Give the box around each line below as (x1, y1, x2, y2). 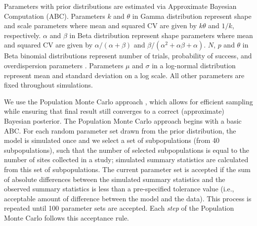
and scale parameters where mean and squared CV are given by (4, 20, 197, 31)
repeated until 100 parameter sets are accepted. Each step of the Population (4, 203, 234, 213)
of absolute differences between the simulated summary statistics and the (4, 174, 225, 184)
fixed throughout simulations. (4, 80, 93, 90)
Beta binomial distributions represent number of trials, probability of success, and (4, 50, 252, 61)
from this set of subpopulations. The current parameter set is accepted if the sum (4, 164, 251, 174)
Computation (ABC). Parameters (4, 10, 105, 21)
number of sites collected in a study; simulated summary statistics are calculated (4, 154, 249, 165)
